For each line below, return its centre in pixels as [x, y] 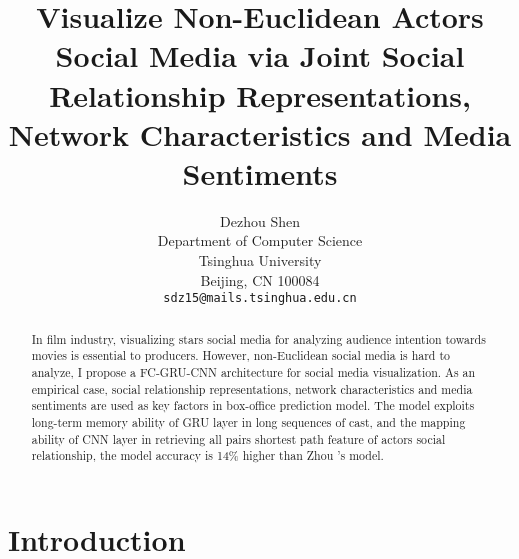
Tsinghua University [260, 260]
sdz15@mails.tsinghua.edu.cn [260, 298]
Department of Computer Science [260, 240]
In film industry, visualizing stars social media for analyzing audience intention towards [258, 338]
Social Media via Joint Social [260, 55]
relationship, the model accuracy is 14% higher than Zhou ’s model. [207, 455]
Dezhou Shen [260, 220]
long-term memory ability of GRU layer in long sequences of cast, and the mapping [248, 421]
